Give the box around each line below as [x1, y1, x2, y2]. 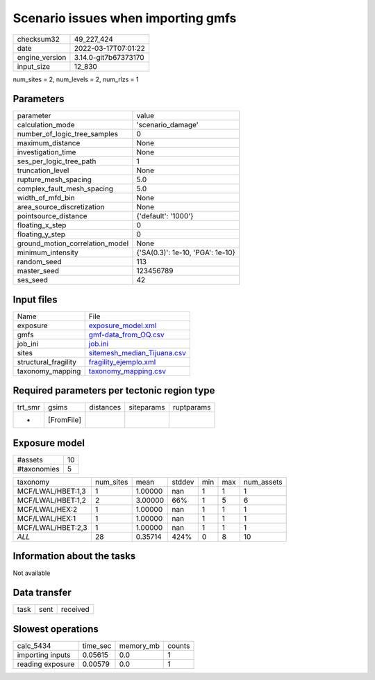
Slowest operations [12, 623, 99, 635]
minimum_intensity [17, 248, 79, 257]
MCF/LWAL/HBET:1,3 [17, 487, 86, 496]
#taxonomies [17, 464, 60, 473]
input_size [17, 61, 51, 71]
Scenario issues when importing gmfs [12, 10, 237, 26]
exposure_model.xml [88, 321, 157, 330]
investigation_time [17, 147, 76, 157]
